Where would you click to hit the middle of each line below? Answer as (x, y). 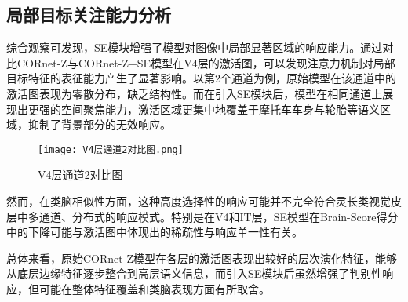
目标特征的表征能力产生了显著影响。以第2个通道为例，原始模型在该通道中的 (201, 78)
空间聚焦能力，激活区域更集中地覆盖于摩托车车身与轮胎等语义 (220, 109)
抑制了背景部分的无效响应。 (99, 124)
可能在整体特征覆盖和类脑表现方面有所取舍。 (154, 288)
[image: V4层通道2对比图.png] (111, 149)
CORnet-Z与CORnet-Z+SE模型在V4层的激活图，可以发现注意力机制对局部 (206, 62)
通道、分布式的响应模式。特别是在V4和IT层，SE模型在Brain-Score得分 (219, 216)
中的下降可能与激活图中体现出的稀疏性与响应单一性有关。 (155, 232)
